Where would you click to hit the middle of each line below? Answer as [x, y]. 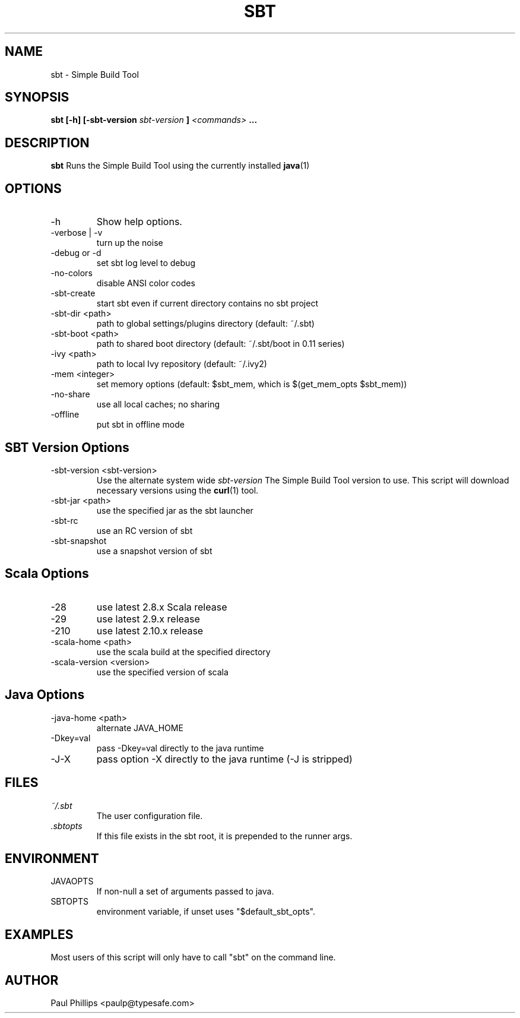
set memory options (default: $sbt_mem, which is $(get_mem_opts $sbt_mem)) [252, 384]
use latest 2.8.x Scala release [162, 607]
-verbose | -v [77, 233]
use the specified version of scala [162, 672]
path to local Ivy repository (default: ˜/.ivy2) [182, 364]
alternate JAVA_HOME [140, 728]
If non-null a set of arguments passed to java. [185, 891]
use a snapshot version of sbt [154, 551]
